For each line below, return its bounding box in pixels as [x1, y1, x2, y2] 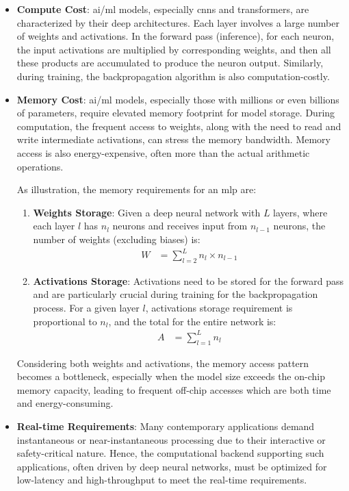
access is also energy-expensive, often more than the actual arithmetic [16, 145, 310, 160]
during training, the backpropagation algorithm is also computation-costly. [16, 68, 330, 83]
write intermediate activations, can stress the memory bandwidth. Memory [16, 132, 331, 147]
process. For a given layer [33, 301, 140, 315]
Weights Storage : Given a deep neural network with [33, 205, 261, 219]
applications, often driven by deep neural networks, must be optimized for [16, 459, 327, 473]
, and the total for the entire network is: [108, 314, 276, 328]
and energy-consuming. [16, 396, 114, 410]
